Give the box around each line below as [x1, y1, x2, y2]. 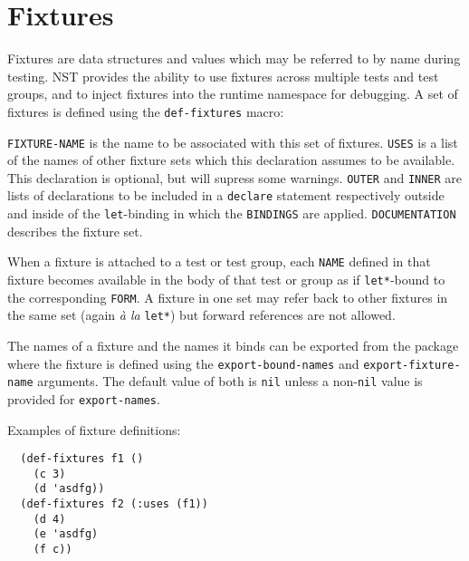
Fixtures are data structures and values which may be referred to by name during [7, 49, 461, 68]
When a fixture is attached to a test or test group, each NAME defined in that [7, 252, 431, 271]
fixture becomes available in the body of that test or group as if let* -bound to [7, 270, 445, 289]
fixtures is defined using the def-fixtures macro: [7, 102, 284, 121]
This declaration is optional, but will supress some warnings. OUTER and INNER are [7, 168, 463, 187]
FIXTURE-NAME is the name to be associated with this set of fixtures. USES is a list [7, 132, 458, 151]
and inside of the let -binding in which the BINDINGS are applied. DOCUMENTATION [7, 204, 456, 223]
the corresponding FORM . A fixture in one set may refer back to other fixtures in [7, 287, 448, 306]
